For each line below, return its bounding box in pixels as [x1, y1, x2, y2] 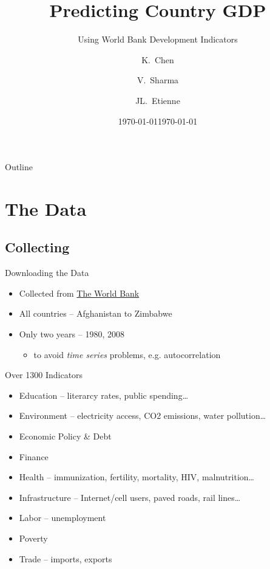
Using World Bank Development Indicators [78, 33, 238, 46]
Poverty [19, 531, 48, 544]
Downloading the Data [5, 266, 89, 279]
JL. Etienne [135, 94, 180, 106]
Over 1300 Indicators [5, 368, 83, 381]
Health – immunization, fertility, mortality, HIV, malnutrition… [19, 471, 254, 483]
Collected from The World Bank [19, 286, 140, 299]
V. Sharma [137, 74, 179, 86]
